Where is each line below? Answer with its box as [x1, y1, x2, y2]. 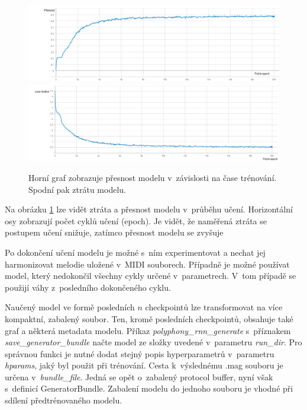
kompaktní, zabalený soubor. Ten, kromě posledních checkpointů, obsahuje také [5, 312, 293, 325]
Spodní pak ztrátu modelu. [28, 183, 126, 195]
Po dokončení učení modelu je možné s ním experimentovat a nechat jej [5, 246, 266, 258]
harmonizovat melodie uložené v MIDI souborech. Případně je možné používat [5, 258, 290, 270]
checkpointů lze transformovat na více [145, 301, 283, 313]
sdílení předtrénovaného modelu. [5, 394, 122, 406]
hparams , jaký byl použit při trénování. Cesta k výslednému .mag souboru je [5, 359, 283, 371]
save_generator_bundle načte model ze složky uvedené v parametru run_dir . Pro [5, 336, 302, 348]
